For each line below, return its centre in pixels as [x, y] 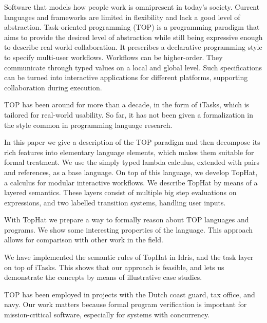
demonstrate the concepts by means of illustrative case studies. [103, 277]
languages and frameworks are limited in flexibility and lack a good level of [122, 17]
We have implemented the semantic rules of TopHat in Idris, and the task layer [129, 257]
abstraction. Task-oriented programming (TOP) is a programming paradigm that [132, 27]
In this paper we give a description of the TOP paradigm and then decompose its [132, 142]
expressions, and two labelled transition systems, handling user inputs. [115, 202]
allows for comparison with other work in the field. [84, 240]
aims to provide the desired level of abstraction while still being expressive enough [133, 37]
